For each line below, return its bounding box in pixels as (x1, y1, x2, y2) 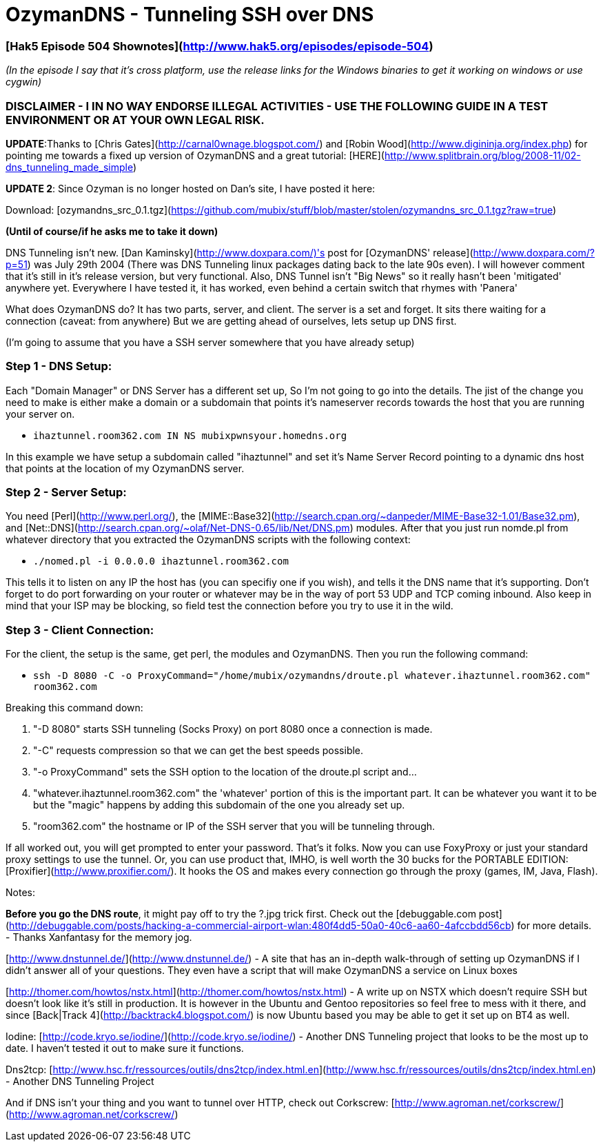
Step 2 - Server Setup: (6, 485, 127, 499)
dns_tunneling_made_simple (6, 161, 133, 173)
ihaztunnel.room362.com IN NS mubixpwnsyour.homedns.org (33, 429, 347, 441)
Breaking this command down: (6, 702, 143, 714)
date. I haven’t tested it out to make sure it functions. (6, 1042, 244, 1055)
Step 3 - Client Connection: (6, 622, 154, 637)
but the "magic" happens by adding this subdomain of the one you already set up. (33, 799, 405, 811)
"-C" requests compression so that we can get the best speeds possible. (33, 744, 364, 757)
